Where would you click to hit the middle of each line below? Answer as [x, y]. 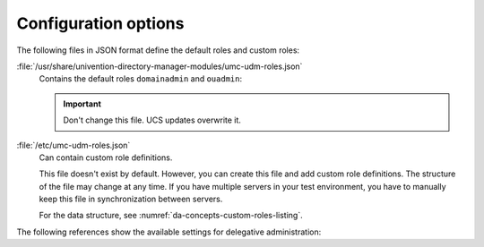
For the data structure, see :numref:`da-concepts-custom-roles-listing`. [171, 216]
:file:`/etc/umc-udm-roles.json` [73, 145]
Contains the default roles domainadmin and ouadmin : [140, 79]
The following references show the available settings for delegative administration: [169, 232]
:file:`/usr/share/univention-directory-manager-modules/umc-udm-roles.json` [160, 66]
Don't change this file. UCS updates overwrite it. [152, 120]
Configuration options [100, 23]
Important [82, 104]
